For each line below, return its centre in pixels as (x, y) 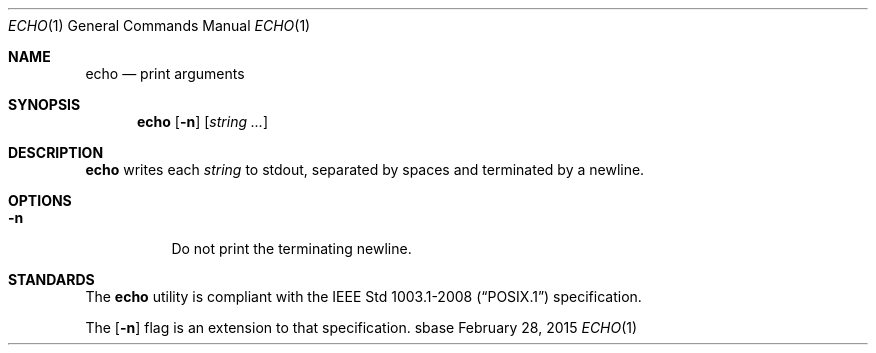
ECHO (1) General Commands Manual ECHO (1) (159, 25)
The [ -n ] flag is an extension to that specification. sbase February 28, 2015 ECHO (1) (361, 327)
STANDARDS (51, 279)
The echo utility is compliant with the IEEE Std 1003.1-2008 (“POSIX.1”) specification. (363, 296)
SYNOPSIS (44, 104)
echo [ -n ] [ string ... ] (203, 121)
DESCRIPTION (56, 152)
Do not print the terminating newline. (291, 248)
